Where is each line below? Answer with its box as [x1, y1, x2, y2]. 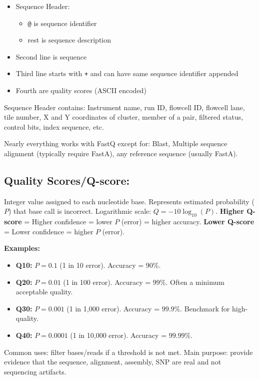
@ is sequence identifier [27, 18, 97, 28]
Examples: [4, 243, 40, 253]
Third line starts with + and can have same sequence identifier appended [15, 68, 238, 79]
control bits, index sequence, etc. [4, 121, 104, 132]
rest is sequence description [27, 35, 111, 45]
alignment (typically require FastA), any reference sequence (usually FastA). [4, 148, 238, 159]
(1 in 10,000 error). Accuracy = [70, 330, 167, 340]
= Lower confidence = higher [4, 226, 93, 236]
